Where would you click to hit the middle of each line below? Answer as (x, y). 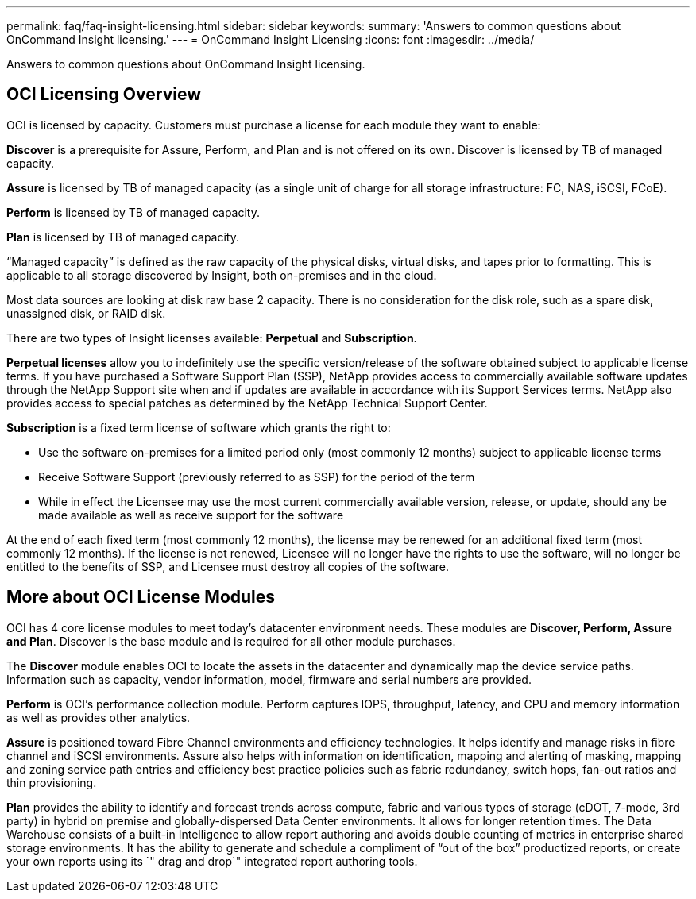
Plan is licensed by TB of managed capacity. (123, 237)
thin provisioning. (52, 782)
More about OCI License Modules (141, 597)
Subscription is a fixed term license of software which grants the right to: (199, 427)
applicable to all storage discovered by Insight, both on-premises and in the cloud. (222, 275)
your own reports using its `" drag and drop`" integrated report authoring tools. (212, 861)
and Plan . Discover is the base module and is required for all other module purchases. (231, 641)
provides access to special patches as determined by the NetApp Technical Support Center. (247, 403)
